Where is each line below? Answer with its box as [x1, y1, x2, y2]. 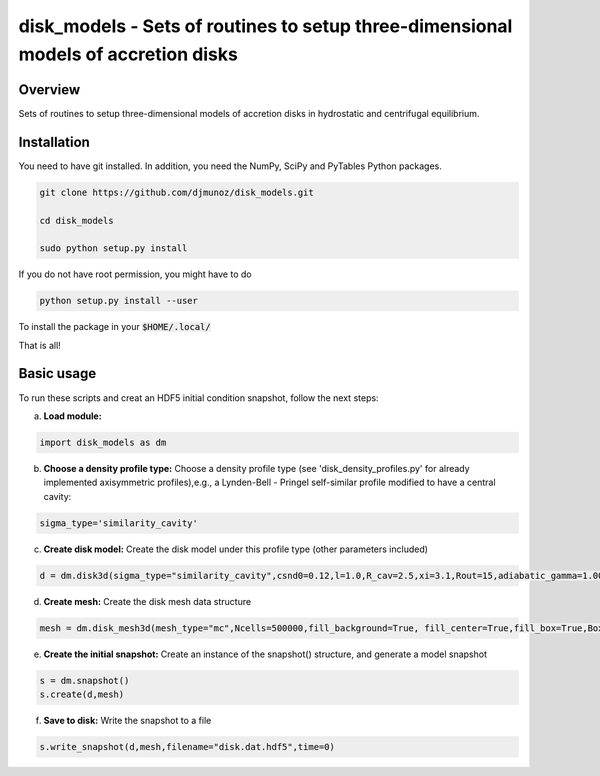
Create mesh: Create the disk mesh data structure [43, 595, 252, 607]
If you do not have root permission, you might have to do [18, 268, 252, 280]
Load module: [43, 410, 102, 422]
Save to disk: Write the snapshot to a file [43, 714, 212, 726]
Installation [18, 133, 90, 150]
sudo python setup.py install [39, 243, 188, 254]
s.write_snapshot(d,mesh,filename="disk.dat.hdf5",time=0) [39, 741, 335, 752]
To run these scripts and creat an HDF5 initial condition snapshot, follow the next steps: [18, 391, 379, 404]
